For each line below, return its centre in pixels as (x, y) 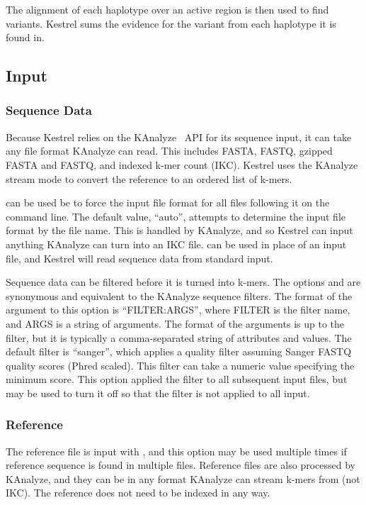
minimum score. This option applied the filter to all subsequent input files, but (177, 379)
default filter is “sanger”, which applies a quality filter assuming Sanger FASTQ (179, 351)
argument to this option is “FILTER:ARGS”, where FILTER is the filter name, (178, 310)
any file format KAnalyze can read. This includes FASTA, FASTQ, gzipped (169, 151)
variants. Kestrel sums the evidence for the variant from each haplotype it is (171, 23)
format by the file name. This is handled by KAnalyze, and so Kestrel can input (179, 230)
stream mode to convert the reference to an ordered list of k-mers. (149, 178)
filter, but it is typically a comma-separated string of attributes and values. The (179, 337)
